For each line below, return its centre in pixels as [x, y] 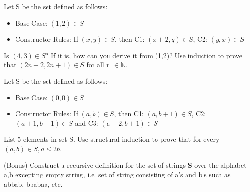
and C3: [86, 123]
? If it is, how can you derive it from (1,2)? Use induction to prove [144, 55]
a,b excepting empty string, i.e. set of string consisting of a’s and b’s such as [117, 174]
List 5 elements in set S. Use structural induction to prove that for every [112, 139]
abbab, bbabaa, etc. [33, 184]
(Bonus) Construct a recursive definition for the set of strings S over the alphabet [125, 165]
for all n [98, 65]
